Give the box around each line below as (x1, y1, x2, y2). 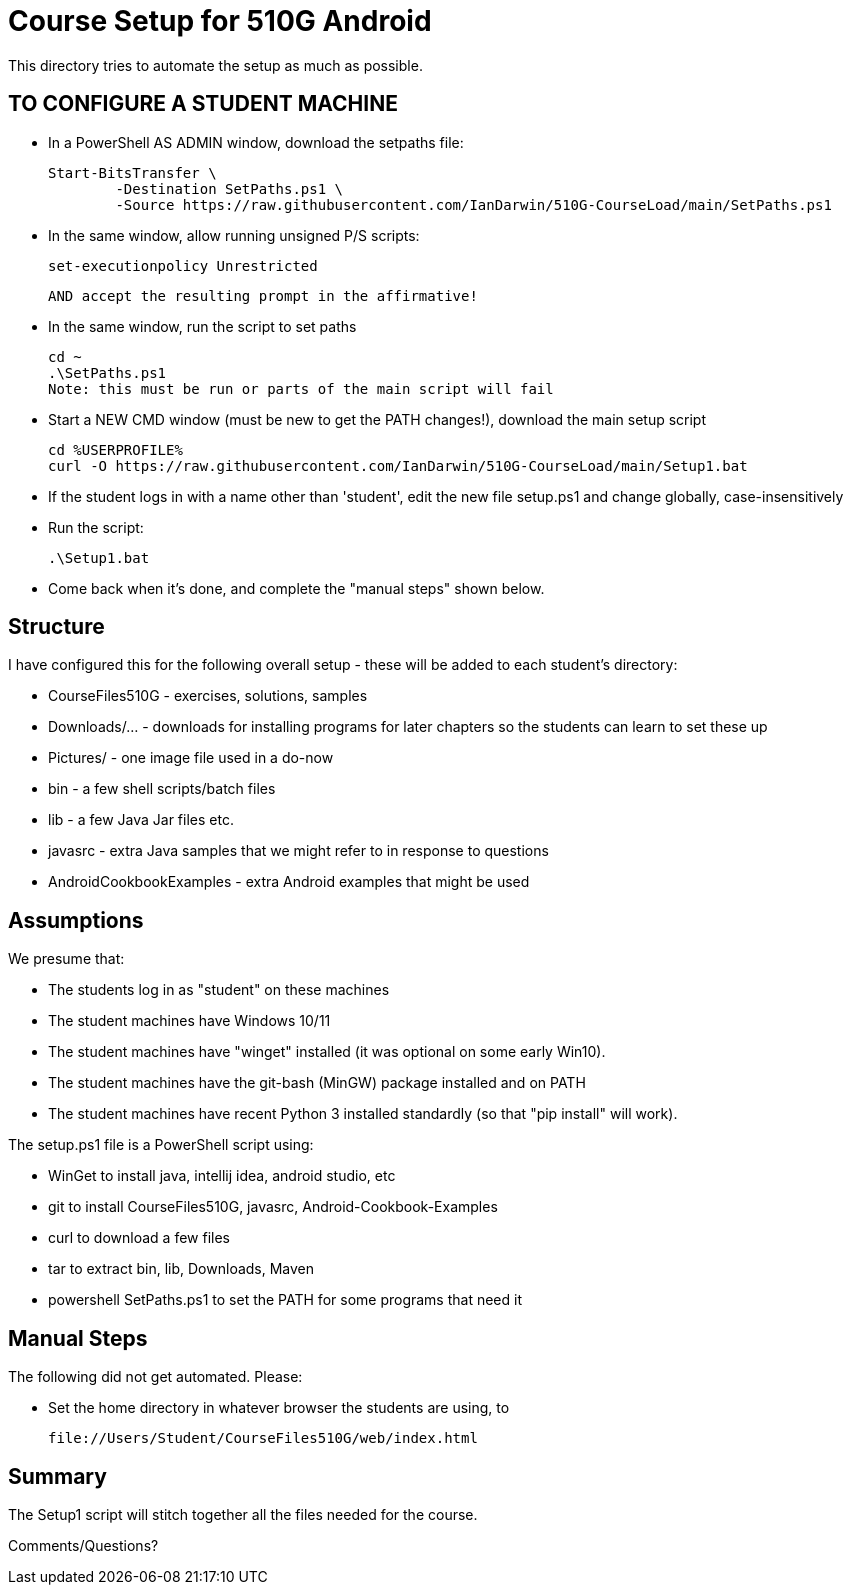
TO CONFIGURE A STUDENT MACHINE (8, 91, 398, 117)
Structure (8, 614, 105, 640)
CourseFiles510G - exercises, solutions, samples (48, 687, 368, 705)
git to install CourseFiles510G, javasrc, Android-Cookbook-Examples (48, 1198, 498, 1216)
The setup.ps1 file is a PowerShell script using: (8, 1136, 314, 1154)
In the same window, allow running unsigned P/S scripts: (48, 226, 420, 244)
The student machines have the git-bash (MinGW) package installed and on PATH (48, 1074, 586, 1092)
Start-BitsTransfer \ (48, 164, 217, 181)
